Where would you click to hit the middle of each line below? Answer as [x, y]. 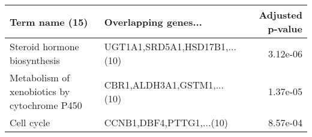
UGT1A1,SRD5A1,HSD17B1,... [170, 46]
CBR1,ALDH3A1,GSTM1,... [164, 84]
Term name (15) [49, 22]
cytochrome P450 [46, 105]
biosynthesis [35, 60]
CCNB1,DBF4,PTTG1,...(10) [166, 122]
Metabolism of [40, 77]
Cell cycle [30, 122]
